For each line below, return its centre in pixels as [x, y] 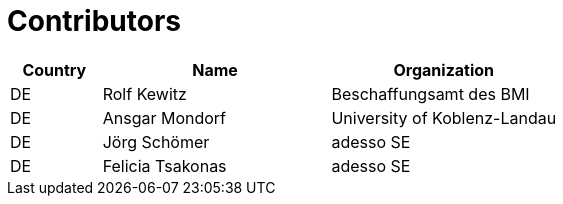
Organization [444, 69]
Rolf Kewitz [144, 93]
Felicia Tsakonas [164, 165]
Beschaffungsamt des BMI [430, 93]
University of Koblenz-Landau [444, 117]
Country [54, 69]
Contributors [94, 21]
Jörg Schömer [156, 141]
